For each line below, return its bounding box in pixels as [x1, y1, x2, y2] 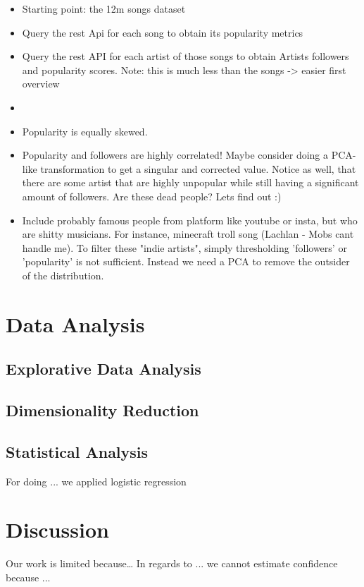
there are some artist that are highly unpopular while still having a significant [22, 175, 359, 190]
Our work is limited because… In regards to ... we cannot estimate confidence [6, 556, 338, 571]
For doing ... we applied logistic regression [6, 473, 187, 488]
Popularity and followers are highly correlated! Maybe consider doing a [22, 147, 329, 162]
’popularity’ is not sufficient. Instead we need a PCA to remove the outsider [22, 254, 350, 269]
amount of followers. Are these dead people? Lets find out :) [22, 188, 282, 203]
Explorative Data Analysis [6, 358, 201, 380]
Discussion [6, 515, 109, 544]
